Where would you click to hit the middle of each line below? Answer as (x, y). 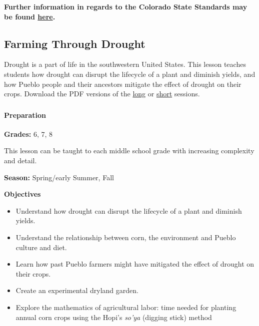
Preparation (25, 115)
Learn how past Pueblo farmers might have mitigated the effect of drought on (135, 264)
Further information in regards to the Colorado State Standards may (126, 6)
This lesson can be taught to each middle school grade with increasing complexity (129, 151)
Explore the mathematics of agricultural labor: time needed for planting (126, 307)
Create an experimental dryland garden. (77, 290)
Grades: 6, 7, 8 (28, 134)
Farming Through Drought (75, 43)
